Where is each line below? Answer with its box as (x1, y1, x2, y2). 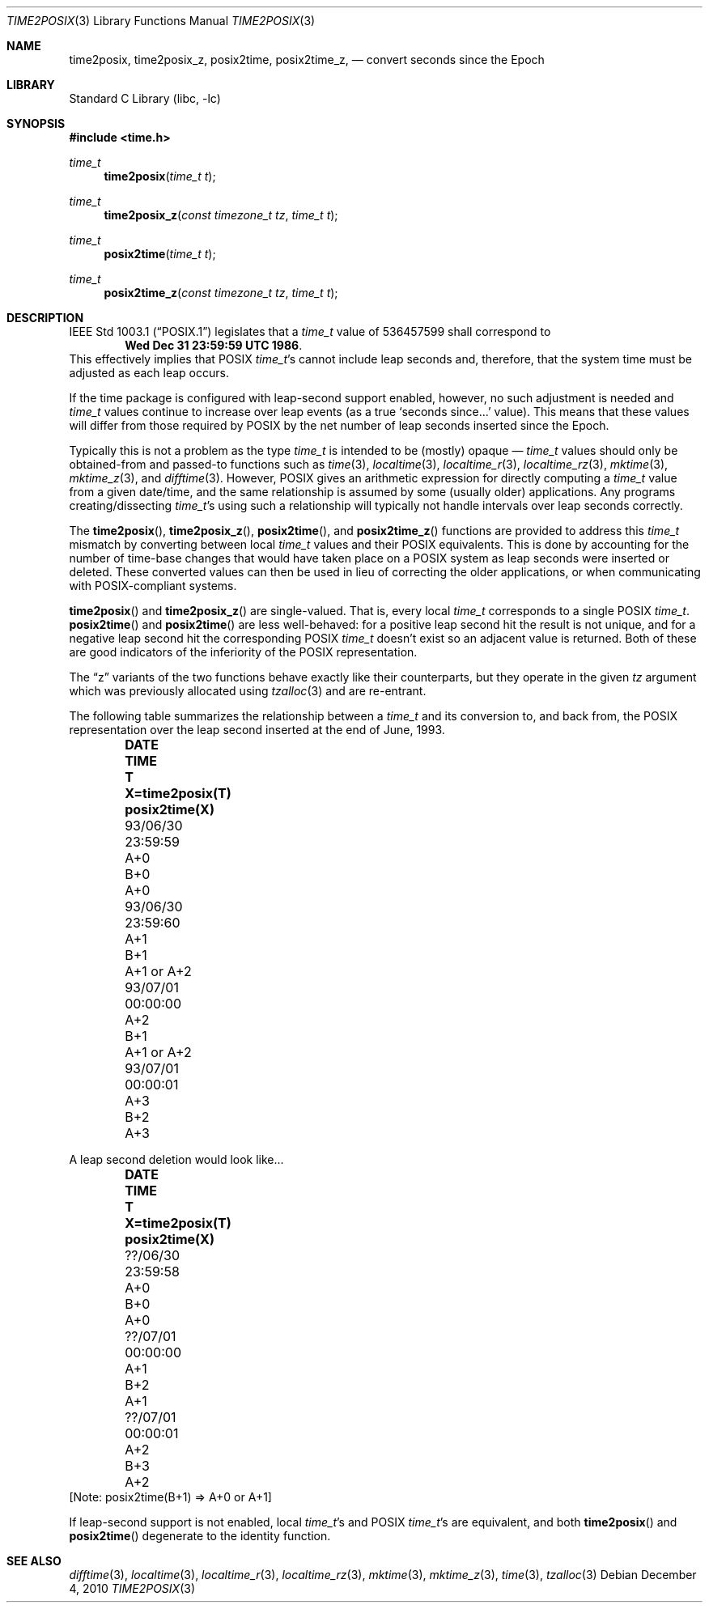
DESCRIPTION (6, 311, 84, 325)
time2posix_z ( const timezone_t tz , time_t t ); (104, 208, 338, 222)
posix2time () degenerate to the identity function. (69, 1529, 331, 1543)
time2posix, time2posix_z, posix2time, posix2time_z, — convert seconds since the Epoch (69, 53, 545, 66)
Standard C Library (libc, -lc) (69, 91, 221, 105)
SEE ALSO (6, 1554, 62, 1568)
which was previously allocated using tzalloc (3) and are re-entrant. (69, 684, 427, 698)
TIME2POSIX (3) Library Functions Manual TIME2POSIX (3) (6, 14, 316, 28)
